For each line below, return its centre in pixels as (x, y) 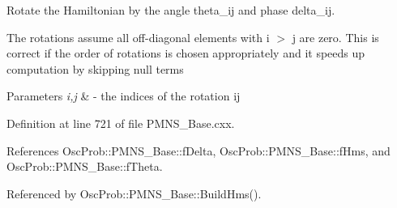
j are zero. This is (335, 37)
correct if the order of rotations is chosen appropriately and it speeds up (186, 53)
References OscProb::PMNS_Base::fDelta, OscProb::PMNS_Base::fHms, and (198, 150)
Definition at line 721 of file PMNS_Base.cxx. (121, 123)
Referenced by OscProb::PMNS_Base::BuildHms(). (134, 193)
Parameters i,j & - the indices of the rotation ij (124, 96)
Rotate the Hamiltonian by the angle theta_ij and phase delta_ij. (171, 10)
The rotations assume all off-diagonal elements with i (138, 37)
